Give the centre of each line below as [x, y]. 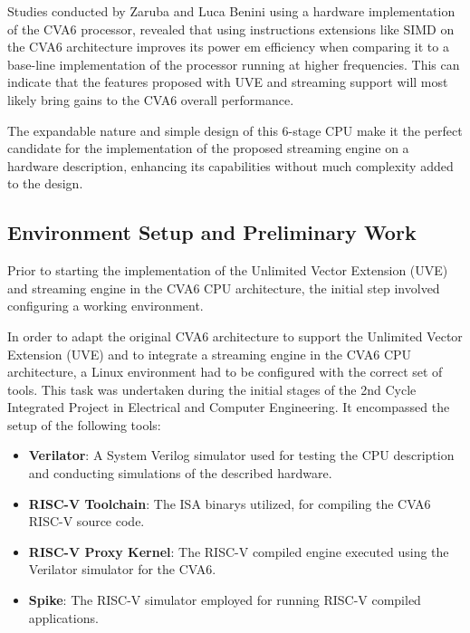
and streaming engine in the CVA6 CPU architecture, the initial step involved [224, 288]
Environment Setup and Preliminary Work [212, 232]
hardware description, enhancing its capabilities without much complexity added [230, 165]
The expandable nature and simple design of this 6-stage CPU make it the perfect [235, 130]
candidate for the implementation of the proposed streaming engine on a [208, 148]
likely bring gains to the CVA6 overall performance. [151, 99]
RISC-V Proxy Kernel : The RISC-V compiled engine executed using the [239, 551]
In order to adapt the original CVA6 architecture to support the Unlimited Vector [235, 336]
